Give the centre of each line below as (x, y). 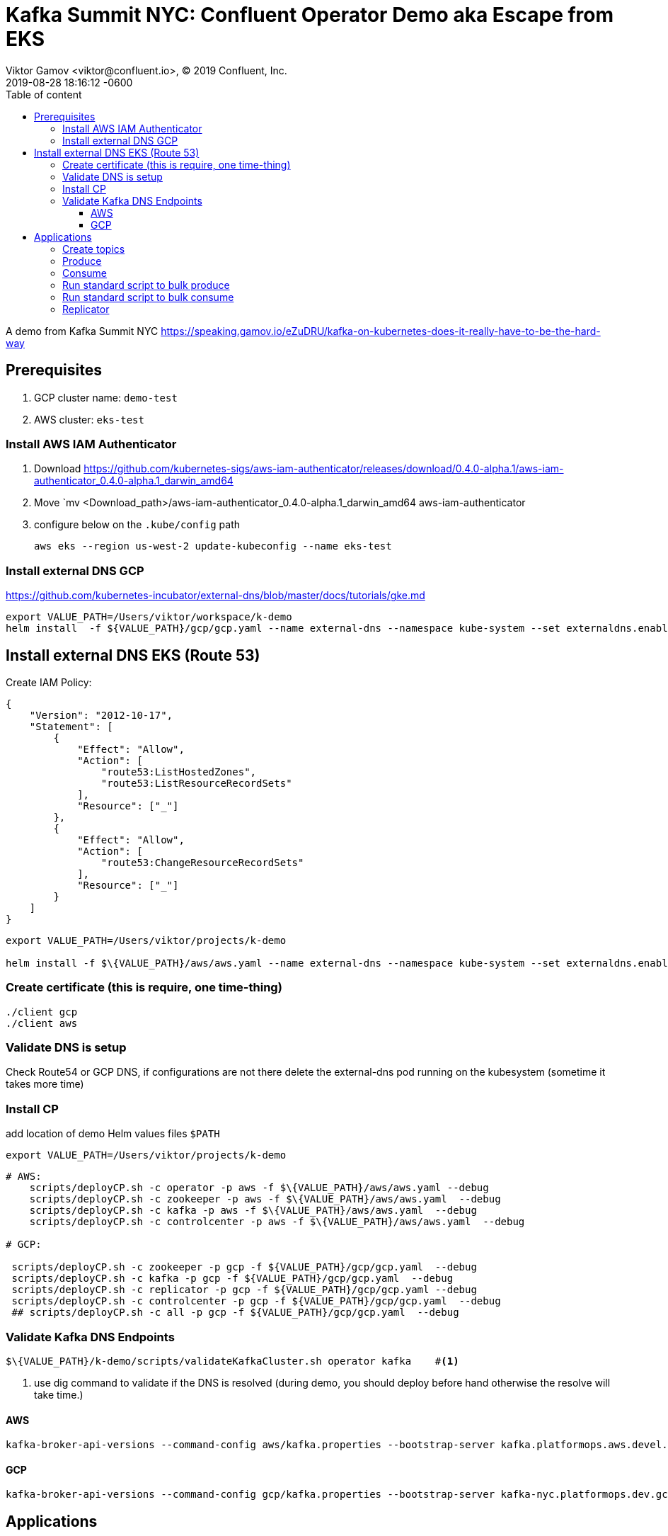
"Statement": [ (71, 726)
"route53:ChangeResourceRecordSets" (202, 862)
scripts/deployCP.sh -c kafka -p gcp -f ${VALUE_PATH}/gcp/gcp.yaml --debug (232, 1279)
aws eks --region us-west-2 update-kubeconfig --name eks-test (213, 546)
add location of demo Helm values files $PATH (113, 1134)
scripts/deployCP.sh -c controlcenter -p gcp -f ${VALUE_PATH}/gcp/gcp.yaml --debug (256, 1301)
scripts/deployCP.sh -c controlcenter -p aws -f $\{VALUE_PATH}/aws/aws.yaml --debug (277, 1222)
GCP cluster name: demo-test (106, 397)
